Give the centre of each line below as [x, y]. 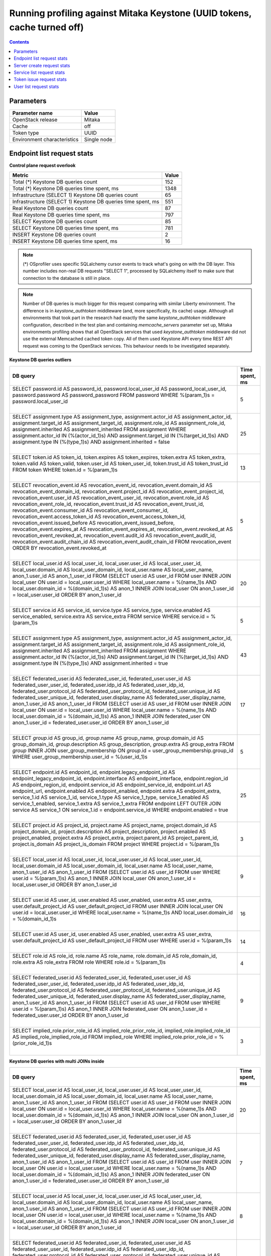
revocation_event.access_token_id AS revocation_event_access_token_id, [99, 516]
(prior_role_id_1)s [32, 1043]
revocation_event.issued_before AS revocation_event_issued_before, [94, 522]
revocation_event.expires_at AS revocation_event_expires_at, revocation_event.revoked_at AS [122, 529]
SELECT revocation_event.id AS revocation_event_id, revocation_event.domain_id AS [112, 485]
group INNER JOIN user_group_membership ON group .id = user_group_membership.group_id [123, 750]
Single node [98, 139]
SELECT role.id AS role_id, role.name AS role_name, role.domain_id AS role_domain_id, [115, 956]
